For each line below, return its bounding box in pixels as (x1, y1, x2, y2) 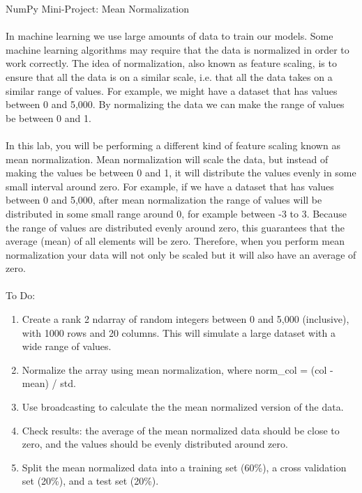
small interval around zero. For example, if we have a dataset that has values (6, 179, 334, 193)
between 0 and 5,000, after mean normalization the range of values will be (6, 192, 322, 207)
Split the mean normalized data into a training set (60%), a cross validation (22, 460, 347, 474)
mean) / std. (22, 376, 76, 390)
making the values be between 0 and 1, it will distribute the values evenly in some (6, 165, 356, 180)
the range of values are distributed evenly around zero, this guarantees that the (6, 220, 345, 234)
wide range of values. (22, 339, 112, 354)
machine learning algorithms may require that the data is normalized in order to (6, 42, 349, 56)
